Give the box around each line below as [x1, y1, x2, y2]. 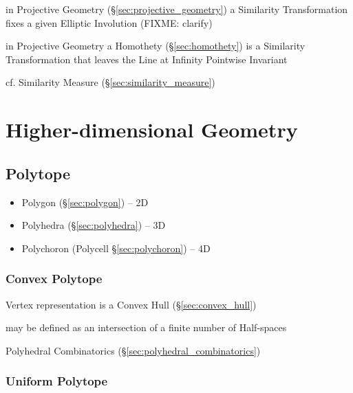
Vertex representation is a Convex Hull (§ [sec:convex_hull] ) [6, 297, 257, 311]
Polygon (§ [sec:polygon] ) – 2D [21, 194, 149, 209]
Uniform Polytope [6, 372, 108, 390]
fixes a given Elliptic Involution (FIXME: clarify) [6, 15, 213, 30]
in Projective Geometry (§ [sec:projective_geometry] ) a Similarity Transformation [6, 2, 348, 16]
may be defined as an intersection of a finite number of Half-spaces [6, 320, 287, 335]
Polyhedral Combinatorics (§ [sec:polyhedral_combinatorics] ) [6, 343, 261, 357]
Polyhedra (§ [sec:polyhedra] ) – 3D [21, 218, 166, 232]
